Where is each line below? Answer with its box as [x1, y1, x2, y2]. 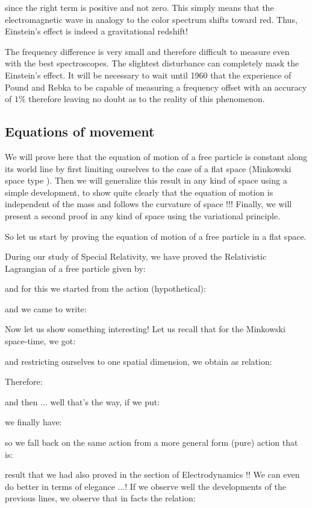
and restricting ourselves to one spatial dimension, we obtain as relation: [5, 355, 272, 367]
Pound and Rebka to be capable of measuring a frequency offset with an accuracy [5, 80, 307, 93]
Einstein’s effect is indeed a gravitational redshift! [5, 25, 188, 37]
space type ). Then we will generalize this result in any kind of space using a [5, 174, 287, 187]
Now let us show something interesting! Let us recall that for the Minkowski [5, 323, 285, 335]
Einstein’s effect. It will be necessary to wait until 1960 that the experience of [5, 68, 292, 81]
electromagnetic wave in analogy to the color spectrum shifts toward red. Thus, [5, 13, 298, 25]
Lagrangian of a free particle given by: [5, 262, 146, 274]
